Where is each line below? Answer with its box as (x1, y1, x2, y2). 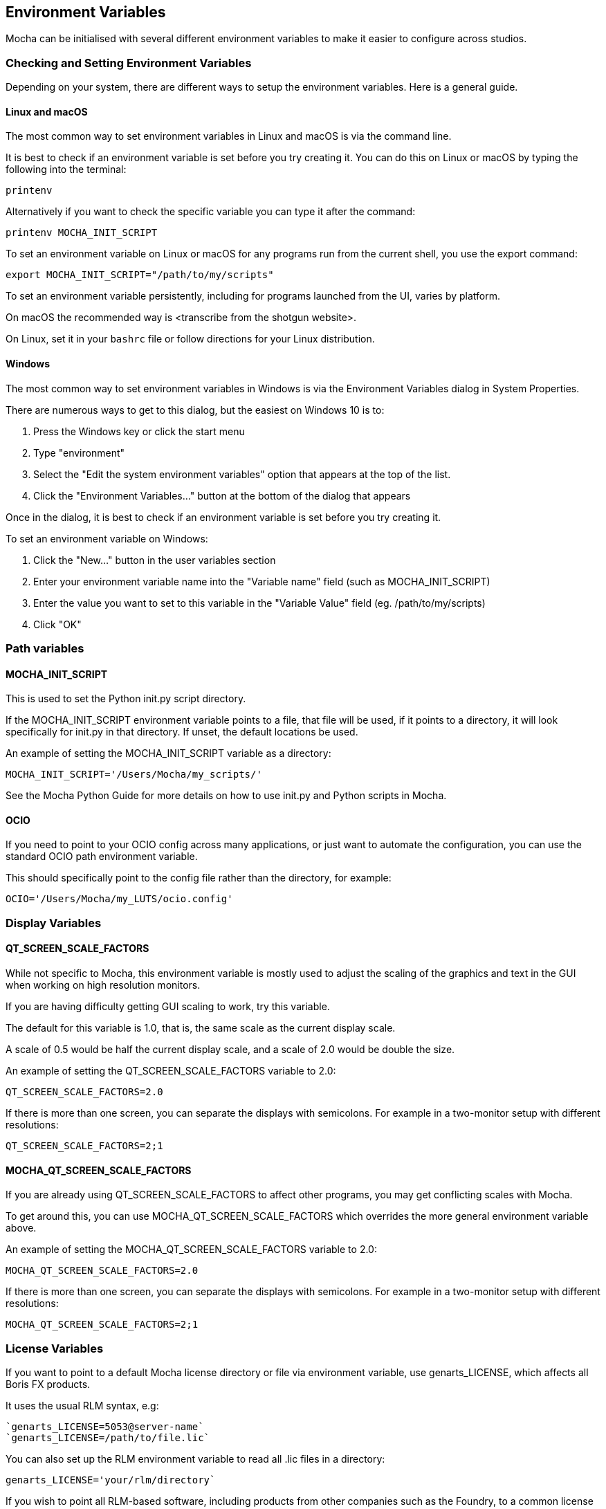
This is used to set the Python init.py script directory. (6, 693, 246, 705)
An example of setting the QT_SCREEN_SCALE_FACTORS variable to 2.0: (6, 1065, 336, 1077)
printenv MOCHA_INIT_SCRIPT (6, 227, 158, 239)
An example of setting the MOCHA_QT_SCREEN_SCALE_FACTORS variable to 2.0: (6, 1243, 377, 1256)
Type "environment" (33, 446, 125, 459)
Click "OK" (33, 618, 82, 630)
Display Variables (6, 915, 102, 930)
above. (6, 1222, 37, 1234)
